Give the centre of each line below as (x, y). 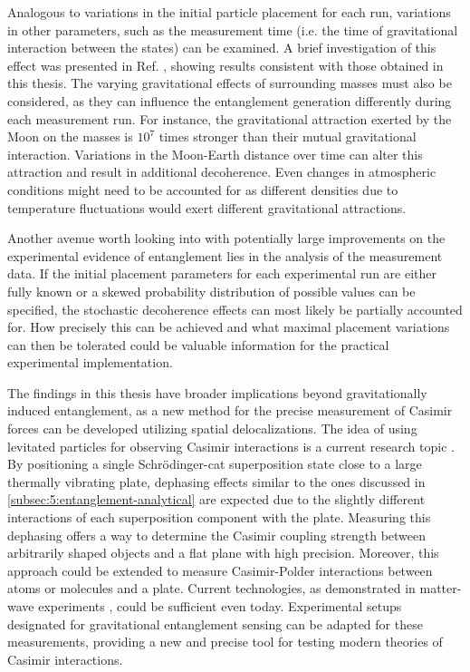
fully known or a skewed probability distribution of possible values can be (211, 291)
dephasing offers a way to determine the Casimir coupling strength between (217, 535)
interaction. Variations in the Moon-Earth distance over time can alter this (215, 154)
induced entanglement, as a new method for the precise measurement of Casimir (230, 410)
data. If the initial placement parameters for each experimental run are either (222, 273)
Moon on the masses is (70, 136)
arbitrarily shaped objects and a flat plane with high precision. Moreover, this (223, 553)
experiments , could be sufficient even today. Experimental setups (220, 606)
